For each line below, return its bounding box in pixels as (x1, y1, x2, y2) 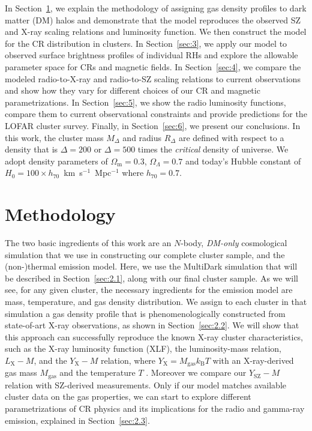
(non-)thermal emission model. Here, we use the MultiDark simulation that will (5, 260, 298, 273)
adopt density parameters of (5, 154, 108, 167)
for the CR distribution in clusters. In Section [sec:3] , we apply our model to (5, 37, 287, 49)
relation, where (100, 354, 156, 366)
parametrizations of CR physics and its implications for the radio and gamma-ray (5, 402, 305, 415)
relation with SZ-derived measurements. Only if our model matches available (5, 378, 286, 391)
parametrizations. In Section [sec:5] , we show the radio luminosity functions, (5, 95, 286, 108)
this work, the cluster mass (5, 131, 104, 143)
